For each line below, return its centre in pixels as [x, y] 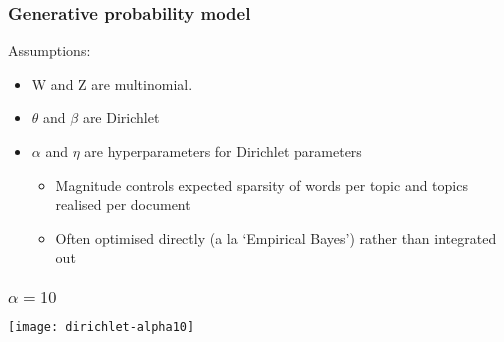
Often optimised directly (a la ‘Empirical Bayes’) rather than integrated [276, 237]
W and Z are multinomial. [112, 83]
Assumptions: [49, 50]
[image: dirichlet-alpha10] [101, 327]
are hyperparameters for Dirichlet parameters [223, 151]
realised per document [123, 204]
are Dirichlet [121, 117]
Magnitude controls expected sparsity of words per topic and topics [261, 184]
